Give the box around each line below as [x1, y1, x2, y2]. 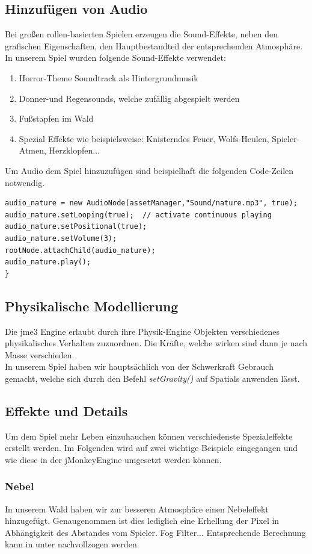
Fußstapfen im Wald [19, 112, 94, 125]
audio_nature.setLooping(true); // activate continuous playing [5, 210, 272, 219]
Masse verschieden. [5, 348, 75, 361]
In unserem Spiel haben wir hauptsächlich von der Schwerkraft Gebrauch [5, 360, 274, 373]
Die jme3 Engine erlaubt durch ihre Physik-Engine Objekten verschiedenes [5, 325, 280, 337]
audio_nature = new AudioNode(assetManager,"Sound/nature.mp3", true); [5, 199, 298, 208]
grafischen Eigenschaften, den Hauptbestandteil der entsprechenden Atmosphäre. [5, 39, 303, 52]
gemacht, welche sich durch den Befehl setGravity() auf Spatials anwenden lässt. [5, 372, 300, 384]
